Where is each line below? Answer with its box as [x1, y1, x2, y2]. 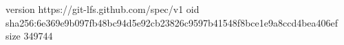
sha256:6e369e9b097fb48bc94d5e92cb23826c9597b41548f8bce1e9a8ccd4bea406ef [6, 15, 338, 29]
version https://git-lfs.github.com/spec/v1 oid [6, 2, 200, 16]
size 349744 [6, 29, 53, 43]
